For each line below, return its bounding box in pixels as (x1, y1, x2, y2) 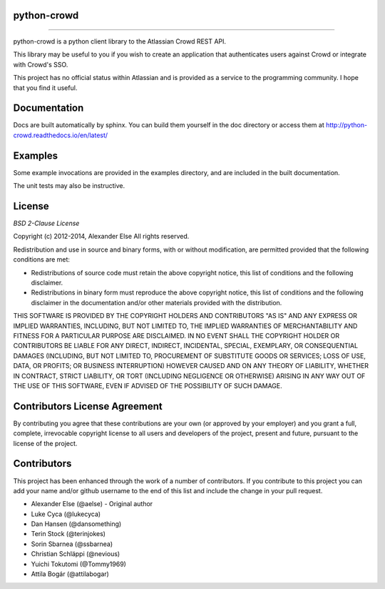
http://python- (325, 121, 367, 129)
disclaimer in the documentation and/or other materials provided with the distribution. (31, 298, 282, 307)
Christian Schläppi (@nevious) (31, 550, 120, 558)
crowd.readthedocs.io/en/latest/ (13, 131, 108, 139)
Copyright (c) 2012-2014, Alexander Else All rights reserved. (13, 232, 190, 241)
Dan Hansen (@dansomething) (31, 520, 122, 528)
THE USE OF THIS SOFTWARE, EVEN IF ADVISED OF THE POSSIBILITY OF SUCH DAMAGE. (13, 381, 283, 390)
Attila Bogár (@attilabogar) (31, 570, 110, 578)
